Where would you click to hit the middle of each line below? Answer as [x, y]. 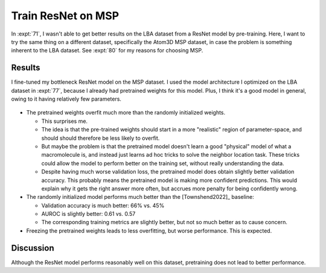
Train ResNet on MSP [65, 16]
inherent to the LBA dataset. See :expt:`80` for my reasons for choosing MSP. [107, 51]
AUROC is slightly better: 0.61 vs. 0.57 [88, 214]
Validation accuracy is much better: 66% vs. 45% [103, 206]
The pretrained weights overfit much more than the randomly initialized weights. [126, 113]
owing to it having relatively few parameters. [66, 99]
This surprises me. [64, 121]
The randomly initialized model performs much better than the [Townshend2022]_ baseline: [140, 197]
